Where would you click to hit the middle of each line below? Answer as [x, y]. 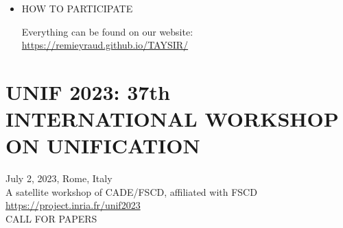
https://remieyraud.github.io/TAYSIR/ [105, 45]
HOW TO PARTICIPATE [77, 8]
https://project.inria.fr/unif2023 [73, 205]
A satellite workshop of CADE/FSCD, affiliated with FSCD [131, 191]
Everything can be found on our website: [107, 31]
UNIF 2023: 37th [88, 91]
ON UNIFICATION [103, 145]
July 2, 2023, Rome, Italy [59, 178]
